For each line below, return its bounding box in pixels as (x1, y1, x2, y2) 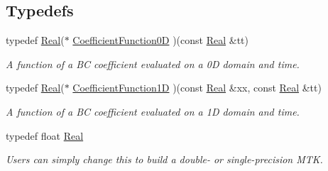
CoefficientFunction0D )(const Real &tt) (72, 33, 248, 48)
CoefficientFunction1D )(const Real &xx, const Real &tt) (72, 80, 322, 95)
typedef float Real (6, 128, 84, 143)
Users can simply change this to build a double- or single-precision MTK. (6, 152, 323, 167)
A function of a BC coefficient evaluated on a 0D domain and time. (6, 56, 300, 71)
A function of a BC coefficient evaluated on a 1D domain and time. (6, 104, 300, 118)
